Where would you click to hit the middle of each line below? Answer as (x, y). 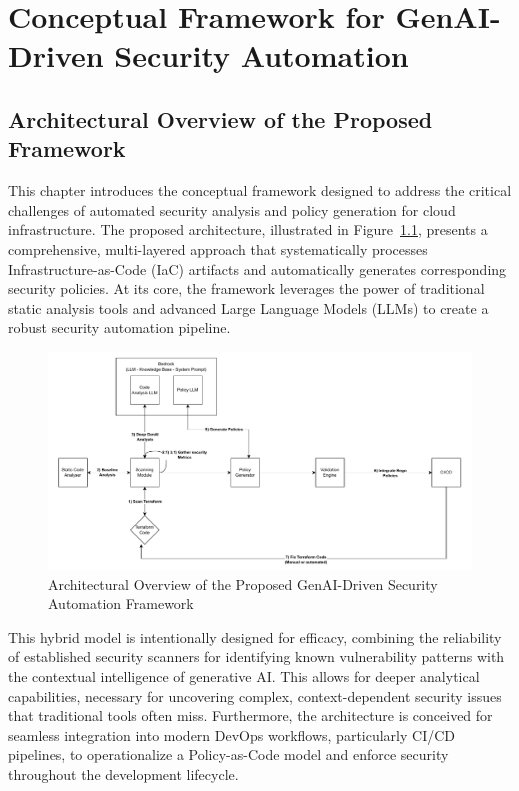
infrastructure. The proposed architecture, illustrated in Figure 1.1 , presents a (248, 229)
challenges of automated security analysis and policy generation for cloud (232, 209)
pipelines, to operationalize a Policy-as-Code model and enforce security (228, 754)
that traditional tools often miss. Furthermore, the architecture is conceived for (250, 715)
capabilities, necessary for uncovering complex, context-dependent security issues (255, 695)
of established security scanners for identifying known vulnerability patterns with (256, 656)
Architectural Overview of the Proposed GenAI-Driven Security (243, 583)
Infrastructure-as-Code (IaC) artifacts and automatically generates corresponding (257, 268)
